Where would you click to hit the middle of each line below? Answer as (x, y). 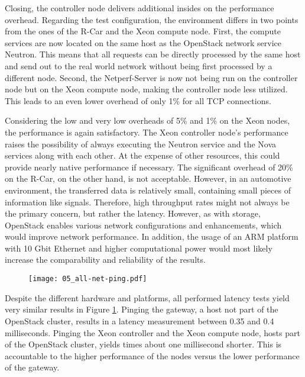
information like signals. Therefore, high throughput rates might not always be (147, 202)
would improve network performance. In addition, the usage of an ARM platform (152, 236)
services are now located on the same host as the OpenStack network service (143, 42)
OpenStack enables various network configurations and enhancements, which (143, 225)
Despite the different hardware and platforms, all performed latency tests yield (147, 297)
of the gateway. (32, 367)
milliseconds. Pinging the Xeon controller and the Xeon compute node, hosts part (152, 332)
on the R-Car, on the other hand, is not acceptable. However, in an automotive (148, 178)
